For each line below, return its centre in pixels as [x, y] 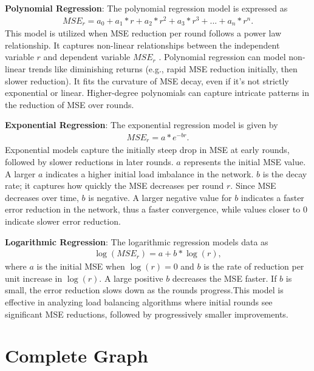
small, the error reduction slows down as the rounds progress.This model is [144, 290]
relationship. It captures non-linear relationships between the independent [142, 45]
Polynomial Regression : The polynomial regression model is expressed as [146, 8]
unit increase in [34, 278]
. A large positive [131, 278]
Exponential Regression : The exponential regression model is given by [142, 125]
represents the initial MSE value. [245, 162]
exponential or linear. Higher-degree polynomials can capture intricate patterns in [157, 93]
